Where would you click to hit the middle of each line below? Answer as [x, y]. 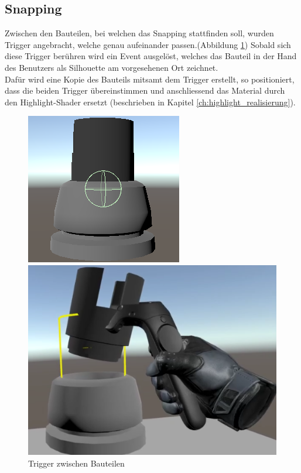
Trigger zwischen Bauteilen [76, 463]
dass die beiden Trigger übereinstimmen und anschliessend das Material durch [145, 90]
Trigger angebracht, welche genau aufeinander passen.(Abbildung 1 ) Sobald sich [148, 44]
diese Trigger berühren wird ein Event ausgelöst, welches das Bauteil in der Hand [151, 56]
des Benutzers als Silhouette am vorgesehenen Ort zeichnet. [112, 67]
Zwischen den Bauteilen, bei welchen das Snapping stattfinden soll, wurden [139, 33]
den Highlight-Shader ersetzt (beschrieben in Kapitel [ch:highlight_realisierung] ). [150, 102]
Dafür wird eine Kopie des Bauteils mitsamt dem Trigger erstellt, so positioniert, [150, 79]
